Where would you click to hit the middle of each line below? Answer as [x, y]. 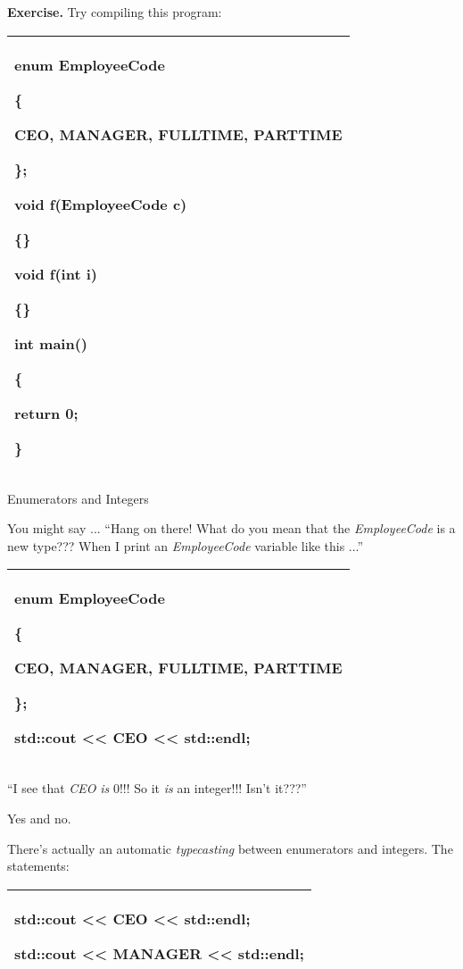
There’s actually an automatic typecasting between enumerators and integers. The [230, 848]
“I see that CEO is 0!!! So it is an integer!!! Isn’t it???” [157, 788]
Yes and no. [39, 818]
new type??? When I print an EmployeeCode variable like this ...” [186, 545]
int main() [51, 343]
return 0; [46, 413]
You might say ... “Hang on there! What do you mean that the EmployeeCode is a [231, 528]
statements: [38, 866]
